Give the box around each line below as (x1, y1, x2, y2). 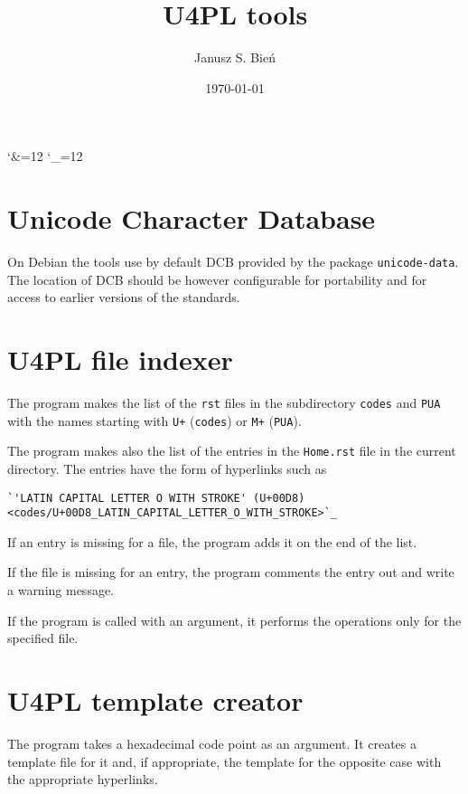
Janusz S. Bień (194, 48, 276, 67)
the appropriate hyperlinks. (7, 770, 158, 789)
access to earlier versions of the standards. (7, 288, 240, 307)
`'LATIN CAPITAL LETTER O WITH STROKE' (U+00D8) (7, 491, 305, 505)
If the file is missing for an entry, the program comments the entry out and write (7, 562, 454, 581)
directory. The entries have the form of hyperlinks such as (7, 458, 327, 477)
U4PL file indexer (7, 341, 233, 378)
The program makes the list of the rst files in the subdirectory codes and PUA (7, 393, 441, 411)
